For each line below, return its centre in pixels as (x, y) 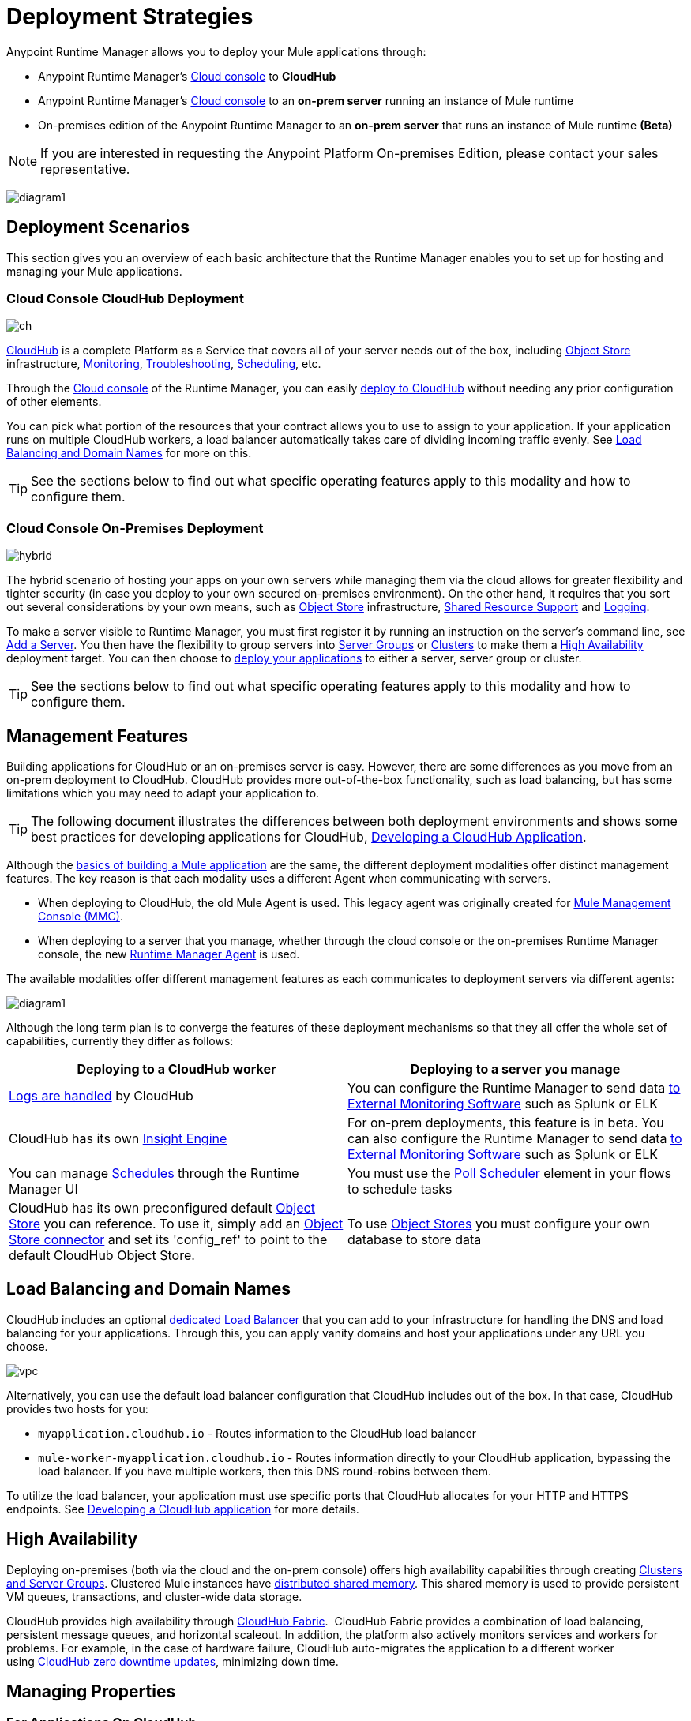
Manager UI (43, 1189)
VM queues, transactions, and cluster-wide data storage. (154, 1596)
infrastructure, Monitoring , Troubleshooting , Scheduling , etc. (164, 364)
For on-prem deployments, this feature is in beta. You (506, 1122)
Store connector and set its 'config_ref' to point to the (168, 1239)
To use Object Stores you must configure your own (499, 1223)
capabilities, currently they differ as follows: (120, 1040)
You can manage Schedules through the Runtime (154, 1173)
